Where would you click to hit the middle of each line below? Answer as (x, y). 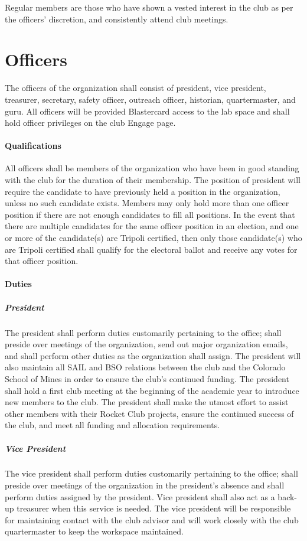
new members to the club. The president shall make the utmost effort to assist (147, 402)
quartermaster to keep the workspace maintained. (94, 531)
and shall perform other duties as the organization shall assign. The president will (153, 355)
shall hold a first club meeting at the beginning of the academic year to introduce (152, 390)
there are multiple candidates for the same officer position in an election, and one (152, 226)
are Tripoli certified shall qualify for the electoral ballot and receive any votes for (151, 249)
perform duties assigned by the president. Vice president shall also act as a (140, 496)
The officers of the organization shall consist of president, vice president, (135, 88)
